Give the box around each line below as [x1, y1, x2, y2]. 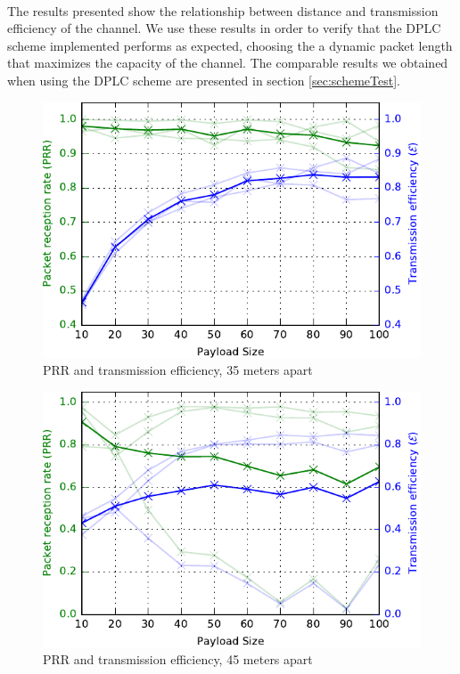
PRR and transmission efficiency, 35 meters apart [43, 361, 313, 379]
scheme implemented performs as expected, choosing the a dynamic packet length [7, 36, 453, 54]
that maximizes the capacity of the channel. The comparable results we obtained [7, 53, 448, 72]
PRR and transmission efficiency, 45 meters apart [43, 650, 313, 669]
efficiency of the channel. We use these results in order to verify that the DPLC [7, 19, 441, 37]
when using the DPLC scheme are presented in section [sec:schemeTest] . [7, 70, 400, 89]
